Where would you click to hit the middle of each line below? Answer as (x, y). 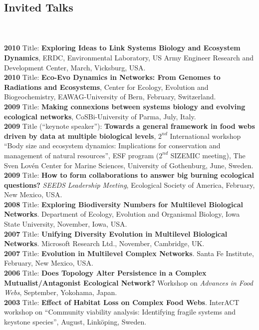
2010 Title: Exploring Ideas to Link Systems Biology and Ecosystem (122, 48)
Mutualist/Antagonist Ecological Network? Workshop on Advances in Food (129, 282)
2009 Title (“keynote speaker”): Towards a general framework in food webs (129, 126)
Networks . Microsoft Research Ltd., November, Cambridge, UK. (104, 243)
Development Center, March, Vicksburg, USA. (75, 67)
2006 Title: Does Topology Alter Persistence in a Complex (105, 273)
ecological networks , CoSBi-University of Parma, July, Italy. (100, 116)
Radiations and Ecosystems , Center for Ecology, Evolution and (106, 87)
